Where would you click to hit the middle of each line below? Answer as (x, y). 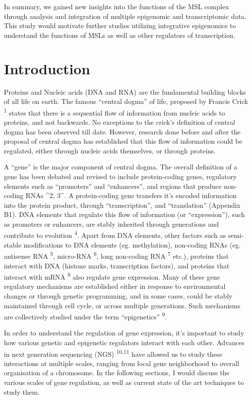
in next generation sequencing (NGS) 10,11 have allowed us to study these (113, 353)
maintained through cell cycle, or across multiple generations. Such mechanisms (122, 305)
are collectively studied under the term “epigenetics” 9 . (85, 316)
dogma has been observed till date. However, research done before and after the (122, 131)
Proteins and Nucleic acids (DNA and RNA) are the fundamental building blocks (125, 92)
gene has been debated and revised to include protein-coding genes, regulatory (120, 176)
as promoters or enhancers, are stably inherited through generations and (111, 224)
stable (13, 244)
